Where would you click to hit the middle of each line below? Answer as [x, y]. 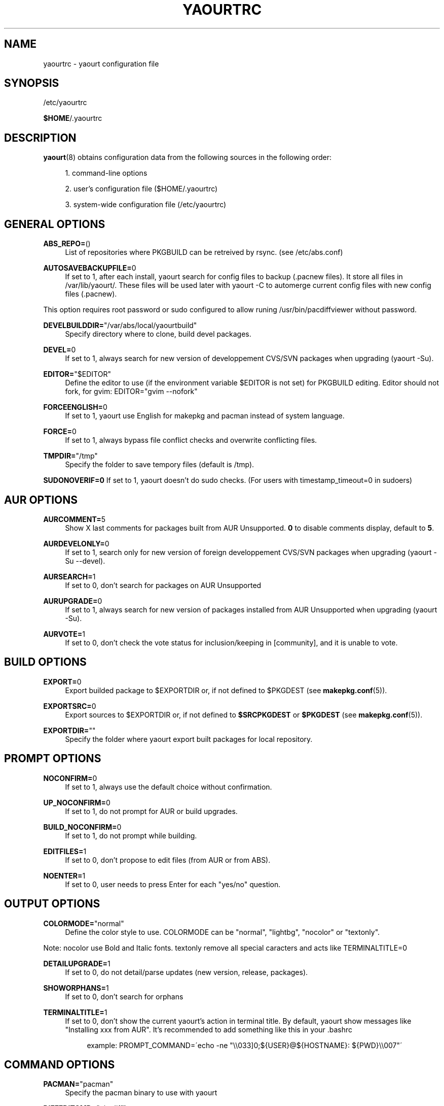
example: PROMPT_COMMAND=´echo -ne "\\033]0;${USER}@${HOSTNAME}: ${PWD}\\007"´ [245, 1045]
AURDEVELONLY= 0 [76, 543]
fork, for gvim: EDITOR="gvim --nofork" [131, 392]
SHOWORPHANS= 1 [76, 988]
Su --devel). [85, 561]
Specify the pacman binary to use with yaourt [141, 1093]
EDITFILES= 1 [65, 851]
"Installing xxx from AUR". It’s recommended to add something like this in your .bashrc [209, 1029]
